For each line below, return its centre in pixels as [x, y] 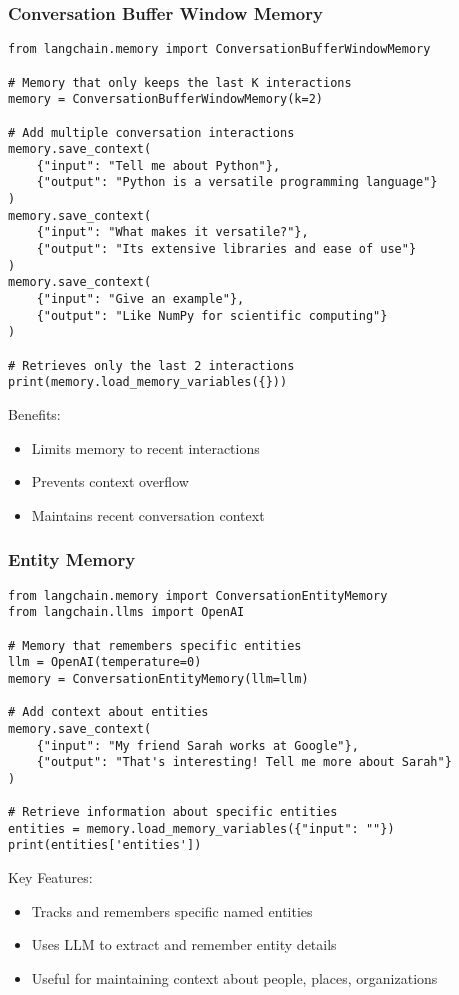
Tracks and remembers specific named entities [172, 910]
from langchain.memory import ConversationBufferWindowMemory [219, 49]
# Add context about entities [108, 712]
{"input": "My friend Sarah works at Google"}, [197, 745]
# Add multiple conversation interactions [151, 132]
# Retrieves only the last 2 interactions [151, 365]
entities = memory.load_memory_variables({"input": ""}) [201, 828]
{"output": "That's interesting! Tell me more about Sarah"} [244, 762]
